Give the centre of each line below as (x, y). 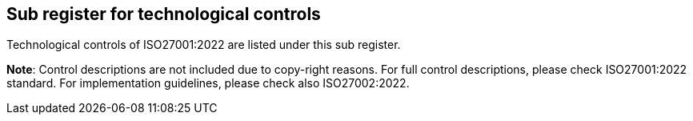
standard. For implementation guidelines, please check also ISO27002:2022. (208, 83)
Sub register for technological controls (164, 14)
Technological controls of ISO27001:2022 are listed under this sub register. (204, 45)
